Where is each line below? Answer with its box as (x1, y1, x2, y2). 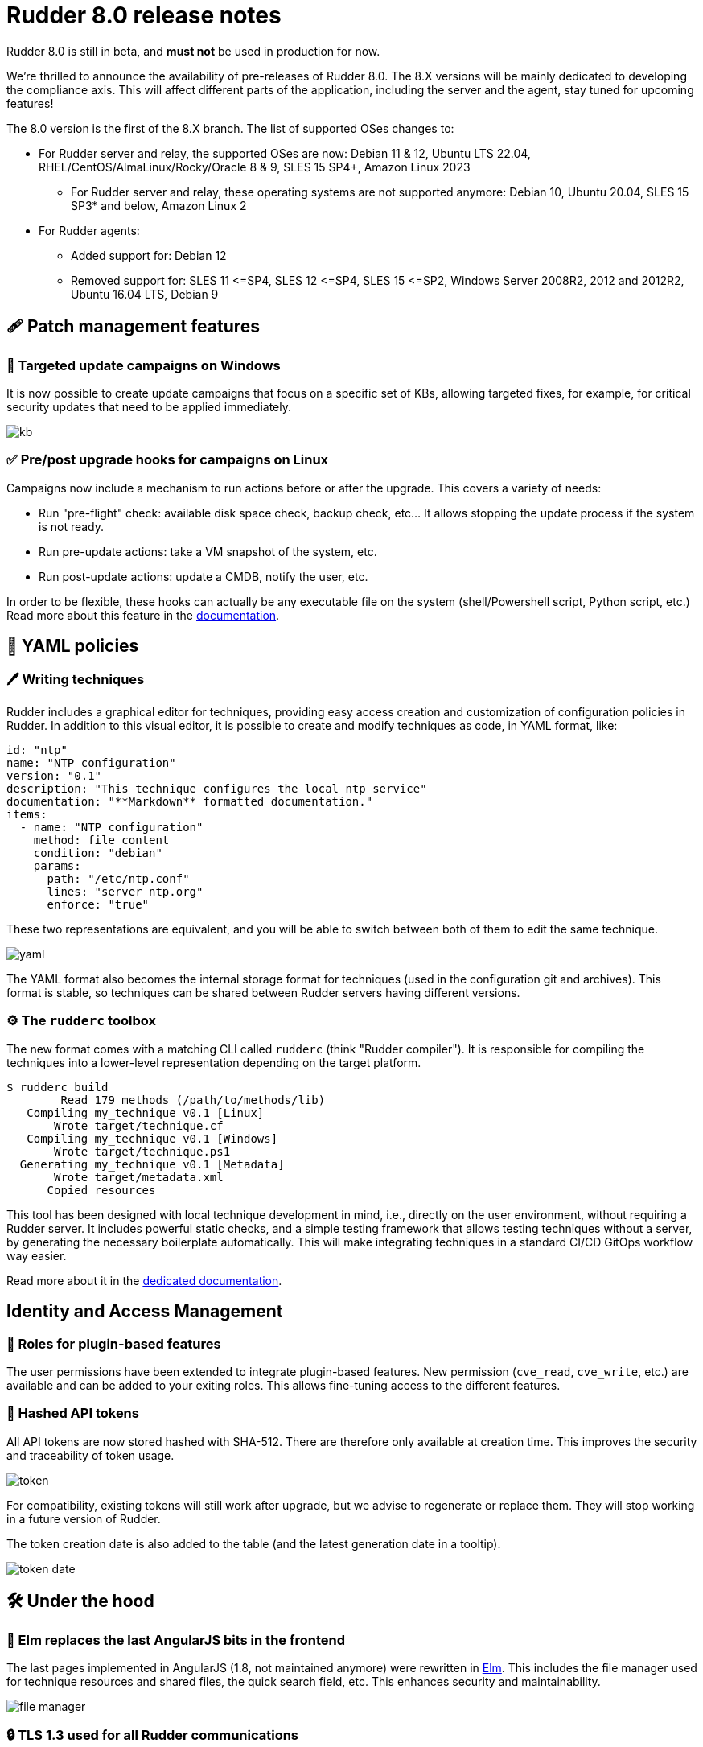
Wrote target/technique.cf (54, 1119, 224, 1132)
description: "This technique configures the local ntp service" (6, 781, 427, 795)
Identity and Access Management (6, 1301, 283, 1322)
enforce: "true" (47, 897, 150, 911)
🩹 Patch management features (6, 316, 261, 337)
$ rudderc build (6, 1080, 109, 1094)
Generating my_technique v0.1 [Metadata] (19, 1157, 285, 1171)
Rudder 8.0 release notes (6, 2, 282, 29)
